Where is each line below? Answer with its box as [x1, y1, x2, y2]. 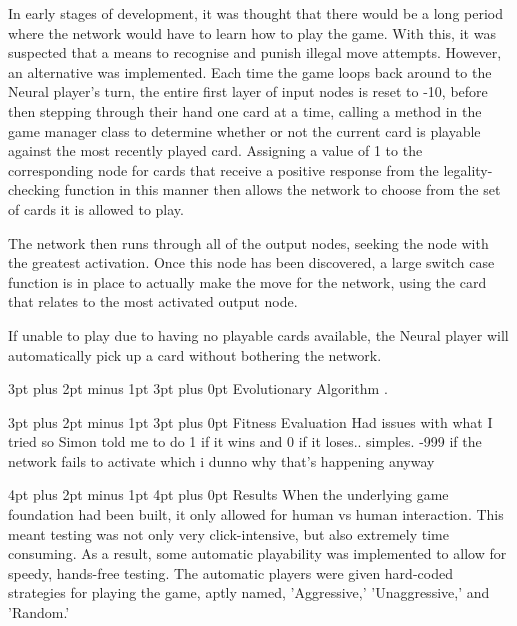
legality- [443, 159, 493, 180]
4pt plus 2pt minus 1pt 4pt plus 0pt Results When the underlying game [8, 484, 449, 505]
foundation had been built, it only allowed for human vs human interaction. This [8, 504, 504, 525]
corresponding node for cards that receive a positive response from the [8, 159, 439, 180]
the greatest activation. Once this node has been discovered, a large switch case [8, 252, 495, 273]
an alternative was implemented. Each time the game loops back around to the [8, 61, 492, 82]
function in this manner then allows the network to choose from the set [64, 179, 501, 200]
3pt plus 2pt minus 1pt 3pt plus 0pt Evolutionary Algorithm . [8, 378, 388, 399]
